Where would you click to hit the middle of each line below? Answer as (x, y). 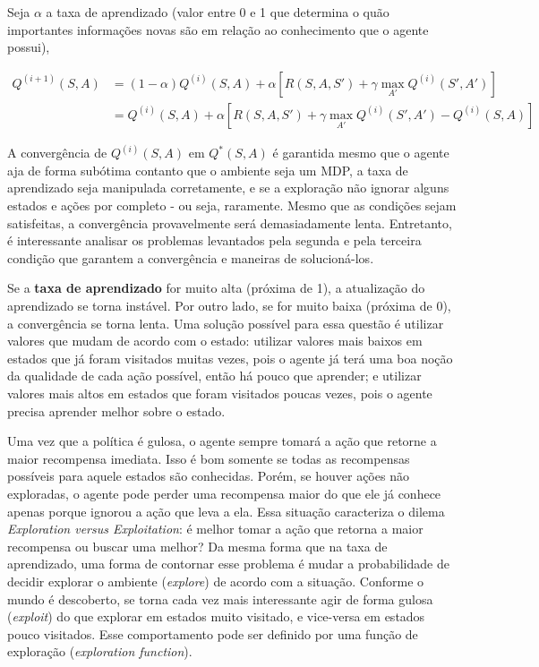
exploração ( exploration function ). (100, 651)
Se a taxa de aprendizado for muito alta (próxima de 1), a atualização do (216, 288)
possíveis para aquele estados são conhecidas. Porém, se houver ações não (208, 476)
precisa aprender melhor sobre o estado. (116, 410)
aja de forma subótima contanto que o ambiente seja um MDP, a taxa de (208, 170)
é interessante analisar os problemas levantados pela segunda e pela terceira (214, 240)
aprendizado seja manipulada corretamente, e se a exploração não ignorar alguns (228, 188)
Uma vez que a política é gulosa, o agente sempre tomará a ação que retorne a (222, 441)
